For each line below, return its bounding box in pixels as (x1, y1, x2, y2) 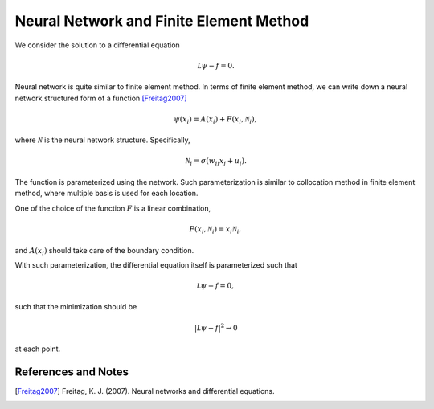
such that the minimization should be (14, 302, 137, 312)
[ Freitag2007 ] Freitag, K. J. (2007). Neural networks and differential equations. (14, 386, 275, 395)
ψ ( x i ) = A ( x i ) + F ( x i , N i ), (174, 114, 257, 125)
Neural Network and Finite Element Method (14, 12, 309, 30)
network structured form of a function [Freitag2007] (14, 93, 188, 103)
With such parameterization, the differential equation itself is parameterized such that (14, 260, 297, 269)
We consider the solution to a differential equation (14, 40, 180, 50)
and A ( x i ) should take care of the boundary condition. (14, 245, 194, 257)
